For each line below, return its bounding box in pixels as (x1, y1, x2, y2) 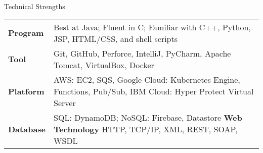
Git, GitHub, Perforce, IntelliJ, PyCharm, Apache (54, 47, 231, 59)
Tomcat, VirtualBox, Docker (54, 59, 154, 71)
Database (8, 123, 46, 135)
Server (54, 96, 76, 109)
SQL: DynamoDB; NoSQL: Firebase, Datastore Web (54, 111, 242, 123)
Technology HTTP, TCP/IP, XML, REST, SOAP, (54, 123, 238, 135)
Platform (8, 85, 45, 97)
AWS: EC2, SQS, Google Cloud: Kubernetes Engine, (54, 73, 240, 85)
